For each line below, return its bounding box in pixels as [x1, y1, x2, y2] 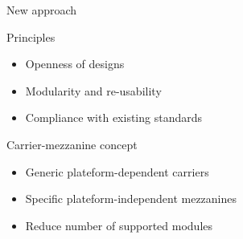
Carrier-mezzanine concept [6, 136, 138, 152]
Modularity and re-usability [25, 82, 162, 99]
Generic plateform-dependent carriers [25, 163, 209, 180]
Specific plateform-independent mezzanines [25, 190, 237, 207]
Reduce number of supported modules [25, 217, 213, 233]
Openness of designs [25, 55, 125, 72]
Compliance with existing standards [25, 109, 203, 126]
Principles [6, 28, 56, 45]
